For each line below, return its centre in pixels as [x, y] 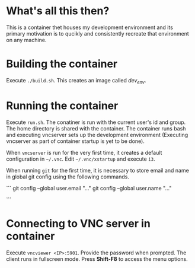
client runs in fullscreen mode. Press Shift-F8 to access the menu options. [97, 259]
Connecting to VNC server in [79, 223]
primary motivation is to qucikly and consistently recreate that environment [98, 33]
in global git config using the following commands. [68, 177]
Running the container [62, 106]
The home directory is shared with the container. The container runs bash [96, 128]
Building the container [62, 64]
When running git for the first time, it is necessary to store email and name [98, 170]
